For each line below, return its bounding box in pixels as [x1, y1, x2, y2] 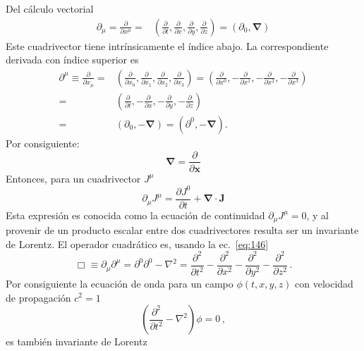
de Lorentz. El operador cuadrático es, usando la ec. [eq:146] [6, 236, 269, 251]
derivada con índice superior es [6, 52, 139, 67]
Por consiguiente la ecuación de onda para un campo [6, 276, 233, 290]
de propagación [6, 290, 71, 304]
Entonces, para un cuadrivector [6, 171, 141, 185]
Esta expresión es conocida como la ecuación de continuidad [6, 207, 265, 222]
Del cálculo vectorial [6, 1, 94, 16]
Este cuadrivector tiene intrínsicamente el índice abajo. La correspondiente [6, 38, 329, 53]
